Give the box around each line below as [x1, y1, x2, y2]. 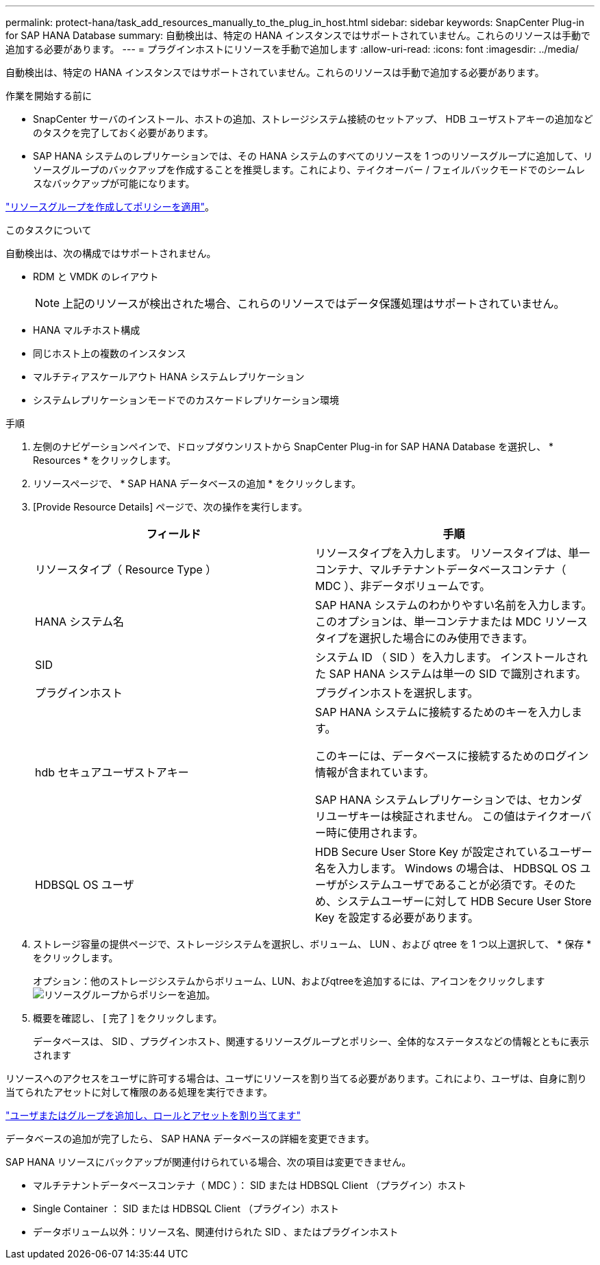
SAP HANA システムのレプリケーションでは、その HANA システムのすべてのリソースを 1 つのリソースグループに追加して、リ [33, 150, 593, 162]
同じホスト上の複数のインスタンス [33, 347, 186, 359]
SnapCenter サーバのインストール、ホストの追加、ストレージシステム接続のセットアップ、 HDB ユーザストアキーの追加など [33, 113, 593, 125]
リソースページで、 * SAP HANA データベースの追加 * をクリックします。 [33, 478, 361, 489]
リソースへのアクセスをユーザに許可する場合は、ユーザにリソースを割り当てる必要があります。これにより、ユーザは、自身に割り [5, 1072, 587, 1084]
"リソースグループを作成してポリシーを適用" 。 [5, 201, 215, 212]
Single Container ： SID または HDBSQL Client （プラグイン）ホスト [33, 1203, 339, 1214]
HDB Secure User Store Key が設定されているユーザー [315, 845, 592, 859]
